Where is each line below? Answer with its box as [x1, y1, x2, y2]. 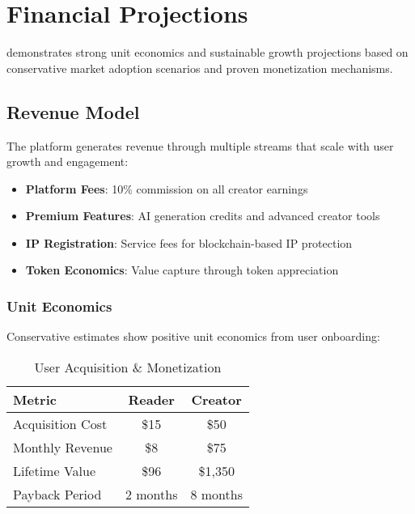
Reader [128, 389, 175, 409]
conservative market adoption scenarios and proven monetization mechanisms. [6, 59, 393, 76]
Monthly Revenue [13, 437, 112, 457]
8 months [190, 484, 243, 503]
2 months [125, 484, 178, 503]
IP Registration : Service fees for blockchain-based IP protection [25, 234, 353, 251]
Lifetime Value [13, 461, 96, 480]
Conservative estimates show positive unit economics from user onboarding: [6, 328, 380, 345]
